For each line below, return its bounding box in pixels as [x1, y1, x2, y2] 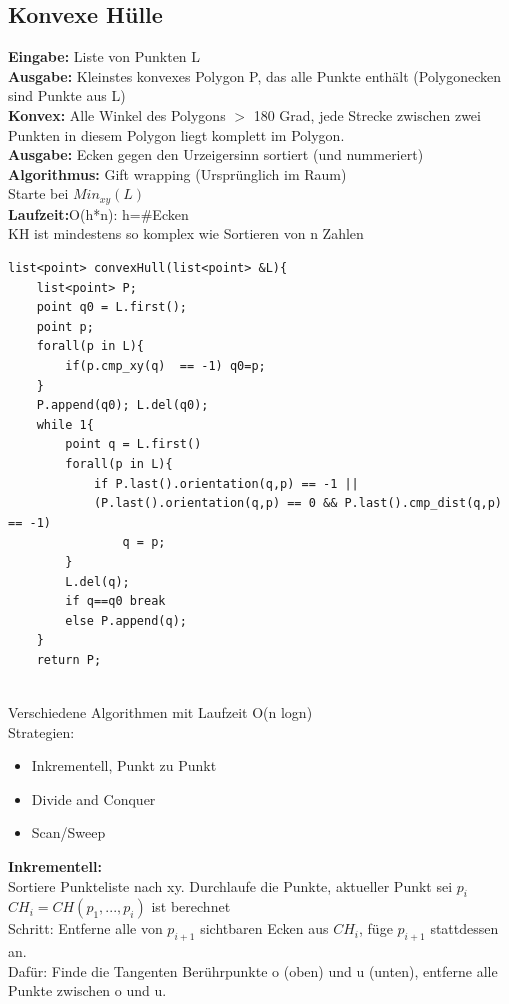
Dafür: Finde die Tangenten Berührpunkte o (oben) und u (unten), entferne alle [8, 960, 498, 981]
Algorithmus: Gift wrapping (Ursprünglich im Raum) [8, 163, 347, 184]
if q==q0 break [65, 594, 166, 609]
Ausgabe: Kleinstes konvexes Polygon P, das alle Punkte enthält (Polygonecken [8, 65, 502, 86]
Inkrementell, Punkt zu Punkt [31, 755, 217, 776]
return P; [36, 652, 102, 667]
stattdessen [430, 918, 499, 939]
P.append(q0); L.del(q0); [36, 398, 209, 413]
